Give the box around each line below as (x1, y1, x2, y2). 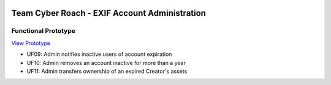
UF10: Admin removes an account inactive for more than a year (26, 59, 186, 66)
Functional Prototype (11, 27, 76, 35)
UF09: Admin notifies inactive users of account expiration (26, 50, 172, 58)
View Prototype (11, 39, 51, 47)
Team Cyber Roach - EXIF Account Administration (11, 8, 207, 18)
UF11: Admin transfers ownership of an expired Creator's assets (26, 67, 188, 75)
